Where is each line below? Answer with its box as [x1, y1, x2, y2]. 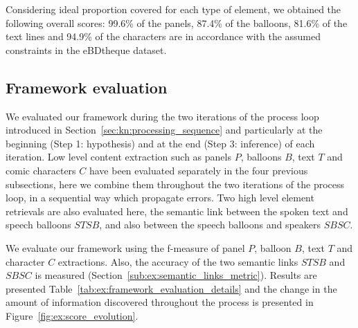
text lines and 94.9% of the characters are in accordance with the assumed [6, 29, 321, 44]
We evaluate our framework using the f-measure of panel [6, 240, 245, 255]
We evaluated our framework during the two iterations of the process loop [6, 109, 319, 123]
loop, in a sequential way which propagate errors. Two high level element [6, 190, 314, 205]
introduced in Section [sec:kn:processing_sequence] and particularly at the [6, 122, 323, 137]
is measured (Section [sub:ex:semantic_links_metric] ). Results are [35, 268, 317, 282]
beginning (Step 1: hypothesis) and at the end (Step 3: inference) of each [6, 136, 315, 150]
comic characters [6, 163, 76, 177]
